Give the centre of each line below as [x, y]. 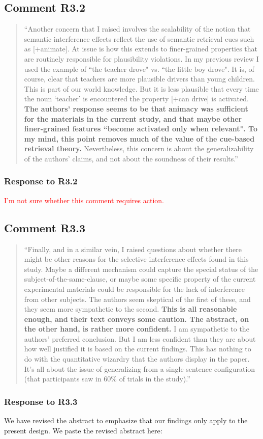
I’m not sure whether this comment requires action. [84, 200]
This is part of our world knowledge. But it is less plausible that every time [141, 88]
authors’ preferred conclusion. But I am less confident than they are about [140, 338]
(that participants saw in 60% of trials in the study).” [107, 379]
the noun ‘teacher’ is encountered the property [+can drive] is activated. [136, 99]
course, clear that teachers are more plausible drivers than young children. [139, 79]
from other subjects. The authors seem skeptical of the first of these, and [137, 299]
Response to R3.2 [41, 181]
